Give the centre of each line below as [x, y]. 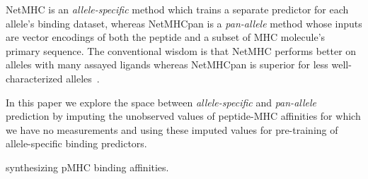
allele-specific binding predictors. [76, 143]
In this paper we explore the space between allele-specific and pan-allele [161, 102]
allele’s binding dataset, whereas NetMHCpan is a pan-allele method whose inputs [184, 23]
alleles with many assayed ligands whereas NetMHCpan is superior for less [167, 64]
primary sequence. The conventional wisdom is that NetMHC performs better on [181, 50]
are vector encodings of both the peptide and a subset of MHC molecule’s [166, 37]
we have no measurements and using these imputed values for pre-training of [172, 129]
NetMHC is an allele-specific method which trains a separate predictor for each [177, 9]
